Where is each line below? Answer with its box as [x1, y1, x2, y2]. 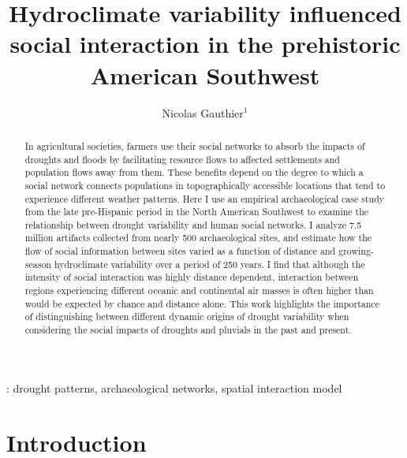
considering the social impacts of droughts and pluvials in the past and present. [24, 323, 352, 337]
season [24, 257, 51, 270]
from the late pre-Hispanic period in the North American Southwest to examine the [24, 205, 369, 218]
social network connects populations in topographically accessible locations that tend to [24, 178, 386, 192]
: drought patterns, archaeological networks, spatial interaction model [6, 379, 342, 396]
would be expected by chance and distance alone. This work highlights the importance [24, 296, 379, 310]
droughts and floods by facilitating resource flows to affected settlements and [24, 152, 340, 166]
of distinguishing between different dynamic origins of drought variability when [24, 310, 349, 323]
